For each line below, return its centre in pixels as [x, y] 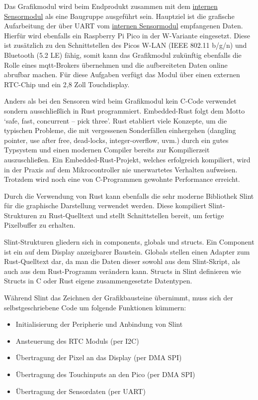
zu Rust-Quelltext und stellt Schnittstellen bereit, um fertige [132, 215]
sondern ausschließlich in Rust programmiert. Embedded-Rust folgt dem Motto [125, 110]
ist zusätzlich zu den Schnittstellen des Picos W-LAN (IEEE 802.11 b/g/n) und [126, 45]
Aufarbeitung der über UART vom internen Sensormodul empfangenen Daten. [124, 26]
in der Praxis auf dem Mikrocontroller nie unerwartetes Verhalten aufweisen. [121, 169]
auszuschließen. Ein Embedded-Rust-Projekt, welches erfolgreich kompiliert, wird [127, 159]
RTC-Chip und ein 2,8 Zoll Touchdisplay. [67, 84]
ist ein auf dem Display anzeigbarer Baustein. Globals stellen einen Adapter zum [127, 251]
